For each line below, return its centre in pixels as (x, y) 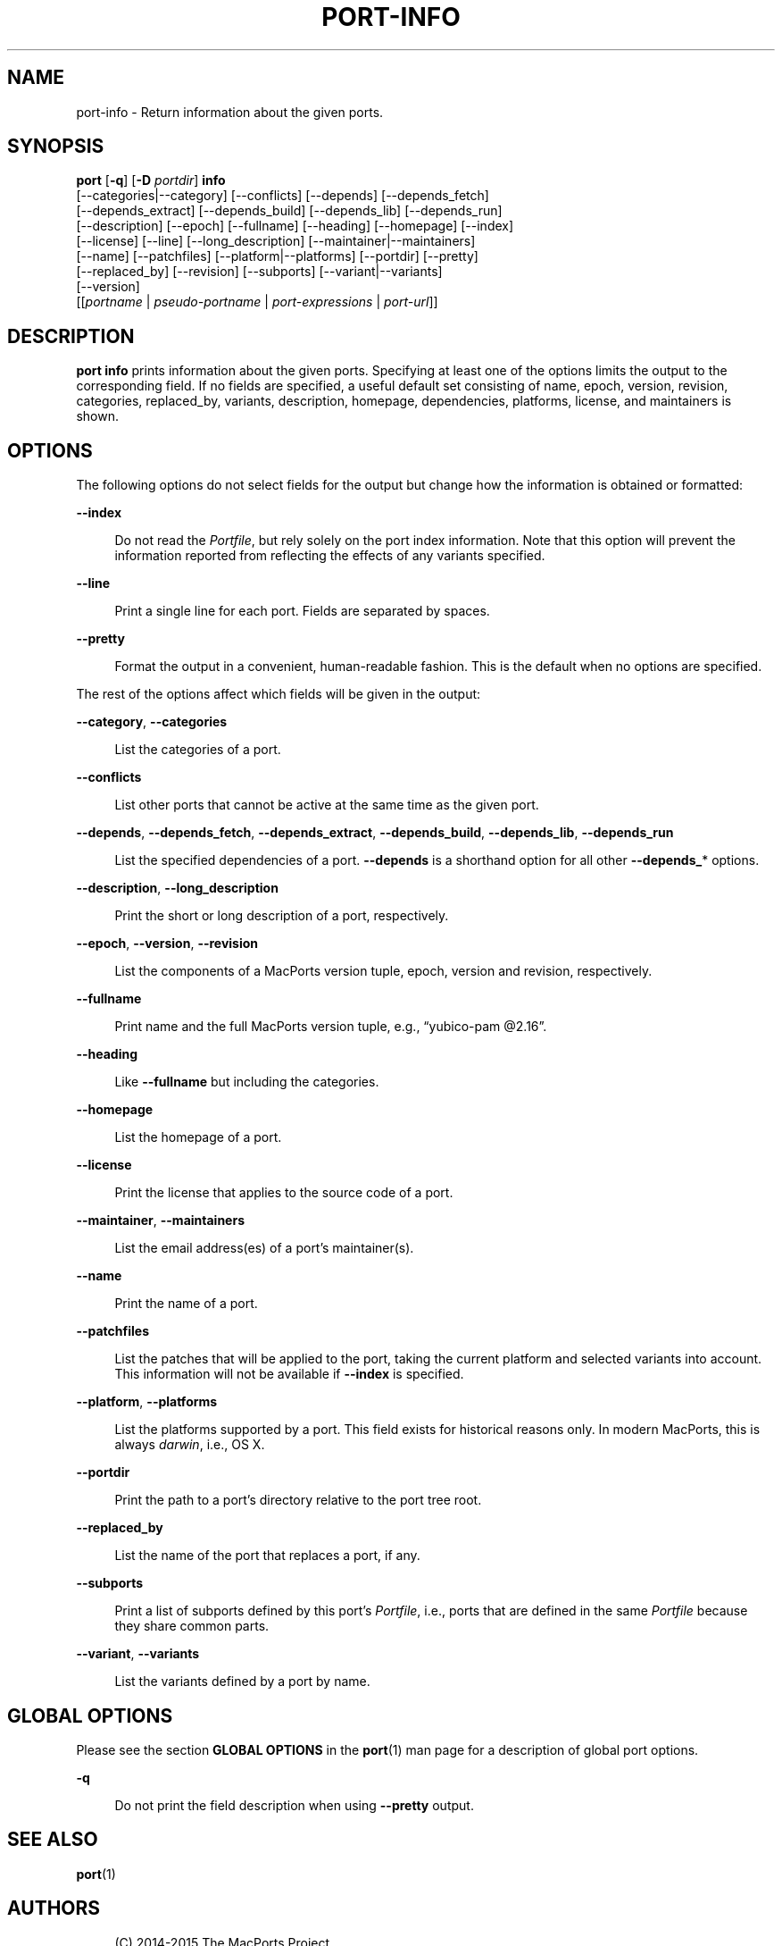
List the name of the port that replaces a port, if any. (267, 1556)
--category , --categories (152, 722)
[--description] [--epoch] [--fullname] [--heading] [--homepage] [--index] (295, 226)
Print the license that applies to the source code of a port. (284, 1193)
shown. (97, 416)
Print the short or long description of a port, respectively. (282, 916)
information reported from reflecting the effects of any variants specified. (330, 556)
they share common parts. (192, 1626)
